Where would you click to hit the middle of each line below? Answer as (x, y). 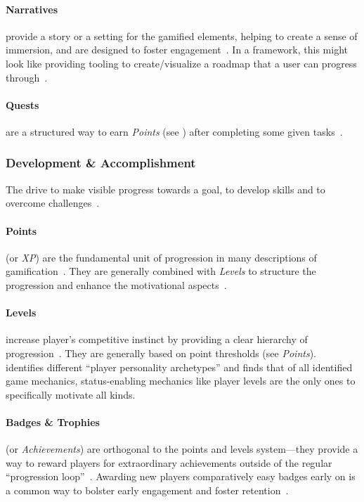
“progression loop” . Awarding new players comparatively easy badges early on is (181, 476)
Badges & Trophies (53, 421)
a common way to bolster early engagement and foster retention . (147, 490)
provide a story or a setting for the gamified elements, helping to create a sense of (182, 36)
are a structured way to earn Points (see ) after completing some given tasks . (174, 131)
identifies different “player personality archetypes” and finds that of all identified (179, 367)
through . (27, 77)
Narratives (32, 9)
